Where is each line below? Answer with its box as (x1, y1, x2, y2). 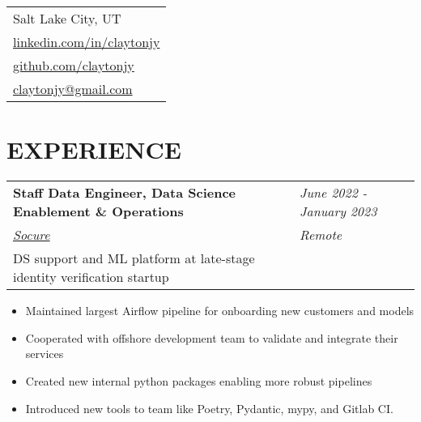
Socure (13, 225, 50, 245)
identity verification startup (13, 267, 169, 287)
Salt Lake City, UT (13, 9, 121, 28)
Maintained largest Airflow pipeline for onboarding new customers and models (25, 302, 415, 319)
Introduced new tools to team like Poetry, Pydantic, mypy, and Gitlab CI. (25, 399, 393, 416)
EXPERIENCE (6, 133, 181, 166)
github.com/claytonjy (13, 56, 134, 75)
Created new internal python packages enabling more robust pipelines (25, 372, 372, 389)
